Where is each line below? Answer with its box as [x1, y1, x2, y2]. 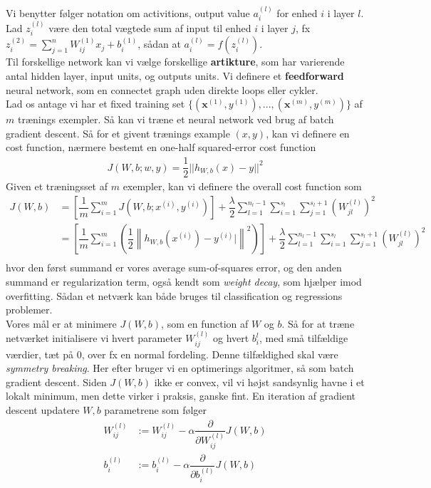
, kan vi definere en [266, 125, 350, 140]
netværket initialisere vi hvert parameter [6, 331, 182, 346]
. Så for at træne [281, 316, 355, 331]
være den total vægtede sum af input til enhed [48, 21, 251, 36]
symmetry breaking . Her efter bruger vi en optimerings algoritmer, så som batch [6, 360, 354, 375]
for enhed [276, 5, 318, 20]
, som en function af [161, 316, 249, 331]
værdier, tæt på [6, 346, 73, 361]
